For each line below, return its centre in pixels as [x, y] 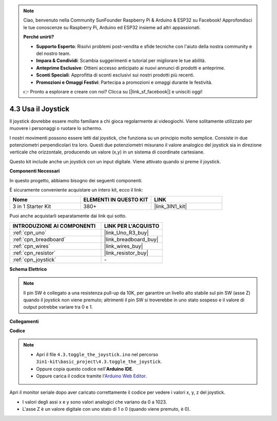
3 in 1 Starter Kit [32, 206]
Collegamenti [24, 321]
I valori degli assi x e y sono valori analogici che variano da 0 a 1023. [95, 402]
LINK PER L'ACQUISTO [132, 226]
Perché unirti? [39, 37]
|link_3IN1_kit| [171, 206]
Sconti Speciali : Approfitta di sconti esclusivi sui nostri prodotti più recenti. [115, 75]
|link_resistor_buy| [126, 253]
